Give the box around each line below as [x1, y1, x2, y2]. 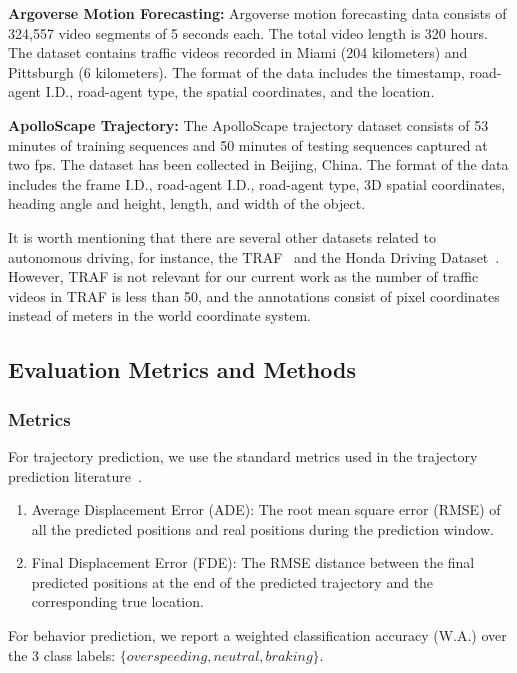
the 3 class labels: [8, 644, 116, 665]
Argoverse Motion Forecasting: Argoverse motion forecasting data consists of [8, 3, 507, 23]
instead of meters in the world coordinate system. [8, 305, 311, 326]
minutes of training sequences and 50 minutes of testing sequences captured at [8, 134, 488, 155]
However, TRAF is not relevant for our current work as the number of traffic [8, 266, 479, 287]
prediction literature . [8, 465, 142, 486]
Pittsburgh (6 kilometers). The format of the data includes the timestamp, [8, 61, 465, 82]
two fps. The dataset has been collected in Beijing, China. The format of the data [8, 154, 509, 175]
